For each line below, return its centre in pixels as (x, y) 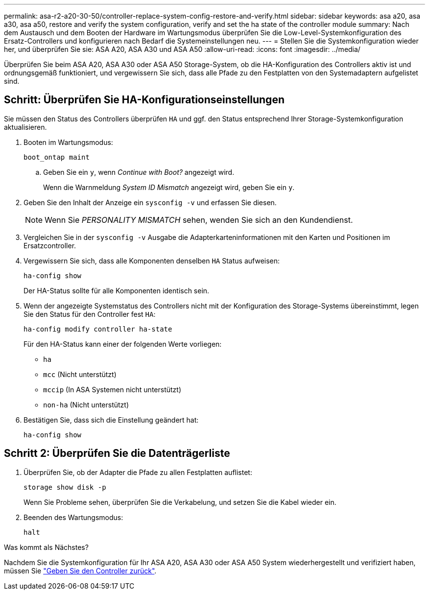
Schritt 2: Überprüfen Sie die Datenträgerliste (117, 453)
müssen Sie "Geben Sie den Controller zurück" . (80, 570)
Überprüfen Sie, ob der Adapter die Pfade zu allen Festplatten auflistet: (138, 472)
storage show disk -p (65, 487)
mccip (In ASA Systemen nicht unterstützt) (112, 389)
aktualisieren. (25, 127)
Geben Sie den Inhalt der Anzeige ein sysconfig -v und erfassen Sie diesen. (150, 202)
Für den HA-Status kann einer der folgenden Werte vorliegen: (123, 344)
